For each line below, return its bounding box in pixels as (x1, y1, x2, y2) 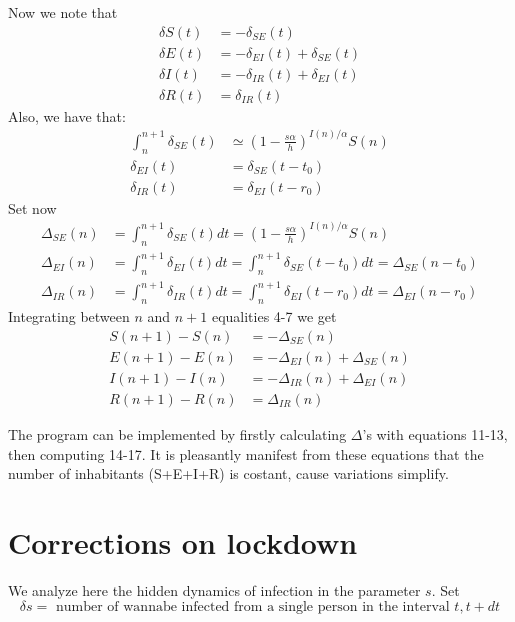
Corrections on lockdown (8, 521, 358, 562)
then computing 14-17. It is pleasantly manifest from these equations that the (8, 443, 484, 464)
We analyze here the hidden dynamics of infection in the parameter (8, 579, 421, 600)
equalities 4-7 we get (211, 306, 337, 327)
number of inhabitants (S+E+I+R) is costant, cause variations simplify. (8, 463, 449, 484)
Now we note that (8, 2, 118, 22)
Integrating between (8, 306, 130, 327)
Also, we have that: (8, 105, 126, 126)
